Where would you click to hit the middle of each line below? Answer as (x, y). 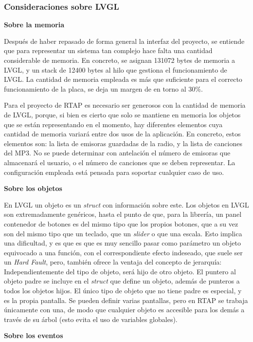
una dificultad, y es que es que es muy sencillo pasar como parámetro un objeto (122, 243)
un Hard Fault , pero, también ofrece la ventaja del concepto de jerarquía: (113, 262)
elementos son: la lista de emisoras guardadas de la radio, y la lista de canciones (123, 143)
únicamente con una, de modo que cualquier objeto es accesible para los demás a (124, 310)
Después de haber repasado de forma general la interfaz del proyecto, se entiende (124, 41)
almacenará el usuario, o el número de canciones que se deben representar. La (120, 162)
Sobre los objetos (33, 188)
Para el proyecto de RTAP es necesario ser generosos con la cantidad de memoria (125, 105)
